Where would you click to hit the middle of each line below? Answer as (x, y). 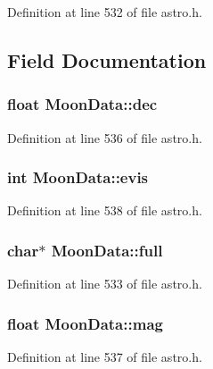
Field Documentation (107, 59)
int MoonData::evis (78, 177)
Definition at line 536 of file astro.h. (105, 137)
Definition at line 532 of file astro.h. (105, 12)
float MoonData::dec (82, 104)
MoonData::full (107, 250)
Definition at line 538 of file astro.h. (105, 210)
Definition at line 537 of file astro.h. (105, 357)
